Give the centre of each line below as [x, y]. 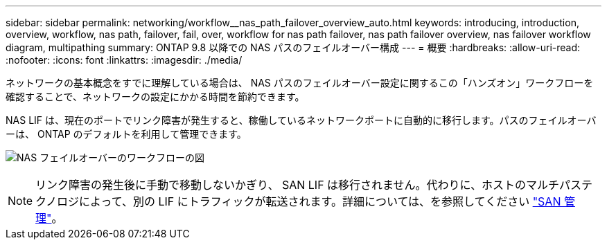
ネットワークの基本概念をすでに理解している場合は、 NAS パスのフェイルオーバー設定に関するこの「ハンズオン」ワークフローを [300, 83]
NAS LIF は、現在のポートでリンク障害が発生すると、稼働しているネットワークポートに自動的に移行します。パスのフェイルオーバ [301, 120]
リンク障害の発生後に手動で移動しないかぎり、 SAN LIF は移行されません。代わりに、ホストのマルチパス [309, 185]
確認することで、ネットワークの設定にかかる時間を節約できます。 [155, 97]
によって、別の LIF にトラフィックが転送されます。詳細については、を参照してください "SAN [320, 201]
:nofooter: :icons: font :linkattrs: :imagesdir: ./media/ [124, 60]
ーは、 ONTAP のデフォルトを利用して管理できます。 [126, 134]
